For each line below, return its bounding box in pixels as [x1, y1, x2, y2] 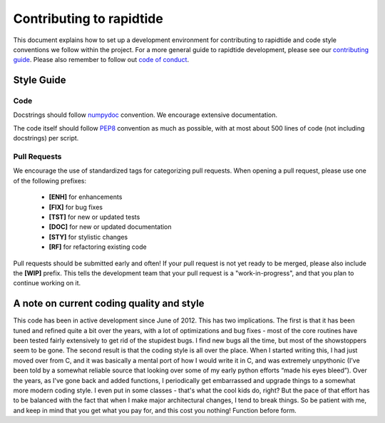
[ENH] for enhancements [48, 193, 123, 201]
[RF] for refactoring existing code [48, 243, 147, 251]
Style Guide [13, 74, 67, 86]
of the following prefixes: [13, 176, 87, 185]
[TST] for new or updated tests [48, 213, 140, 221]
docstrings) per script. [13, 134, 79, 143]
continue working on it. [13, 279, 81, 287]
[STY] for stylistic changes [48, 233, 128, 241]
